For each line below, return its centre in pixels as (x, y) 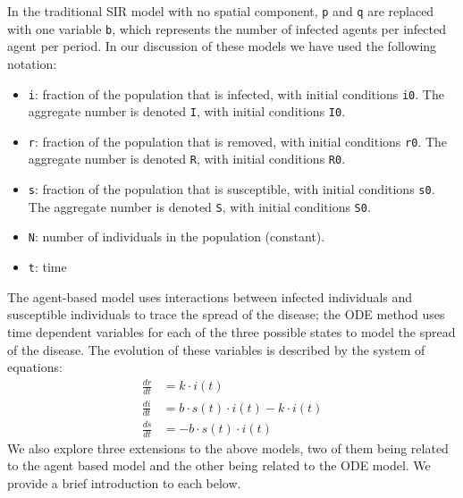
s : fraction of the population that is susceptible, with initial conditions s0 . (231, 189)
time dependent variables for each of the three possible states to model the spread (231, 331)
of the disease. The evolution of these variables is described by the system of (216, 349)
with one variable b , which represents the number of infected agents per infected (227, 28)
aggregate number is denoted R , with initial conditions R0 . (187, 159)
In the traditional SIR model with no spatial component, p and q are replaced (221, 11)
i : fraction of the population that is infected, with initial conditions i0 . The (236, 93)
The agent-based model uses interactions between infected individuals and (210, 296)
